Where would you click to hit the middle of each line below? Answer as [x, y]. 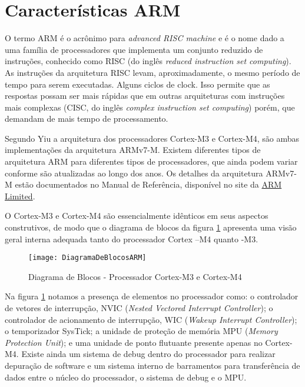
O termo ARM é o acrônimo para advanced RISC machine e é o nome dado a [145, 38]
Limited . [20, 196]
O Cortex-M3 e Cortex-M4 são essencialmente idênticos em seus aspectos [137, 216]
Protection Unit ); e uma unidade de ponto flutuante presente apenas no [134, 342]
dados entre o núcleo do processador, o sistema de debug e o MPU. [126, 377]
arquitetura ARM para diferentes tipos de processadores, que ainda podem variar [151, 161]
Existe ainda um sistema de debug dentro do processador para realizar [148, 354]
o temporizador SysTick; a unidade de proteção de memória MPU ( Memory [141, 331]
